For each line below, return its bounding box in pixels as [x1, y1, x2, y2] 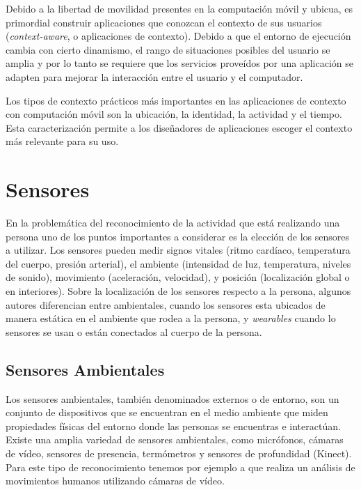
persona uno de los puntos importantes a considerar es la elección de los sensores [6, 229, 350, 243]
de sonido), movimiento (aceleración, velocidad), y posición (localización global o [6, 270, 350, 284]
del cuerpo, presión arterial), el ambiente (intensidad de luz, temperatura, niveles [6, 256, 351, 270]
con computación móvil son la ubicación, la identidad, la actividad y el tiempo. [6, 107, 342, 121]
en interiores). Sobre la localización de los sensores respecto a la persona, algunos [6, 284, 351, 298]
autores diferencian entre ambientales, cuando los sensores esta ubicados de [6, 297, 326, 312]
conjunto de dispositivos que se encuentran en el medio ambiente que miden [6, 405, 328, 420]
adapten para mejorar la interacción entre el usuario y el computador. [6, 69, 303, 84]
